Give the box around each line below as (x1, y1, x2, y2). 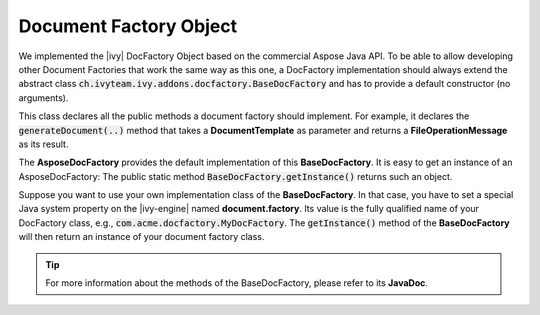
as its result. (18, 138, 69, 150)
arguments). (18, 91, 69, 104)
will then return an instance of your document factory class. (18, 231, 265, 243)
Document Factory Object (18, 15, 238, 37)
